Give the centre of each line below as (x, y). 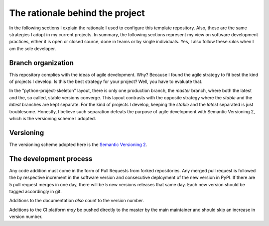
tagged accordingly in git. (35, 191)
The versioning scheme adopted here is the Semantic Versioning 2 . (78, 145)
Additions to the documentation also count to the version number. (77, 201)
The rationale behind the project (77, 13)
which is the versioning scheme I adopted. (53, 118)
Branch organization (42, 63)
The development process (51, 159)
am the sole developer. (33, 48)
